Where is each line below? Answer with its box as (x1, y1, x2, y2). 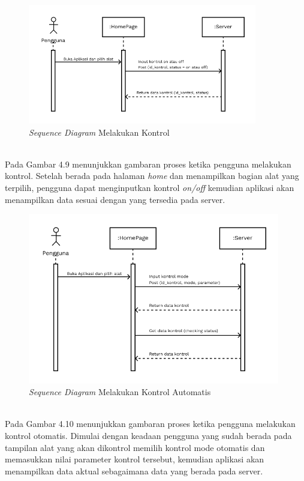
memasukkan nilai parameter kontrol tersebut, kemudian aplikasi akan (5, 453, 264, 465)
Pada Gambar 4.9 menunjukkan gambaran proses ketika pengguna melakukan (5, 157, 291, 170)
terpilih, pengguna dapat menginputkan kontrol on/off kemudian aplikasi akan (5, 181, 294, 194)
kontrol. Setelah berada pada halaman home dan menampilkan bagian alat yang (5, 169, 299, 182)
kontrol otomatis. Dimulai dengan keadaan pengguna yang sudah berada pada (5, 429, 292, 441)
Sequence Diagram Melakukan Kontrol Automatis (29, 386, 211, 398)
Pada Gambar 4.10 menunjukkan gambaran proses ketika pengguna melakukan (5, 417, 296, 430)
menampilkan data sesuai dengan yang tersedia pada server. (5, 193, 225, 205)
